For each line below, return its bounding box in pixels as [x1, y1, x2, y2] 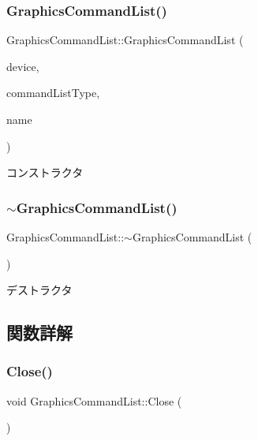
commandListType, [6, 84, 100, 101]
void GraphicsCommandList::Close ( [6, 392, 182, 409]
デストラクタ [6, 282, 73, 298]
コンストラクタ [6, 164, 84, 181]
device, [6, 58, 39, 74]
